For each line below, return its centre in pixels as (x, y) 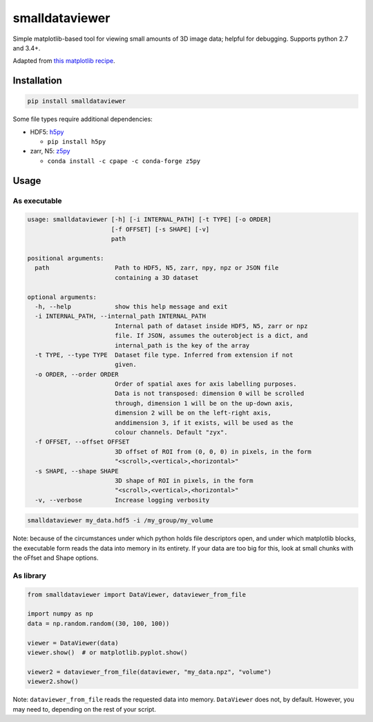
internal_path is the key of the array (182, 345)
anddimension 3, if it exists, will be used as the (204, 422)
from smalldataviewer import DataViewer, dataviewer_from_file (137, 595)
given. (126, 365)
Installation (37, 80)
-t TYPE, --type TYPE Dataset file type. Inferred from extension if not (164, 355)
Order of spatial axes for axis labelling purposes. (205, 384)
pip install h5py (77, 142)
